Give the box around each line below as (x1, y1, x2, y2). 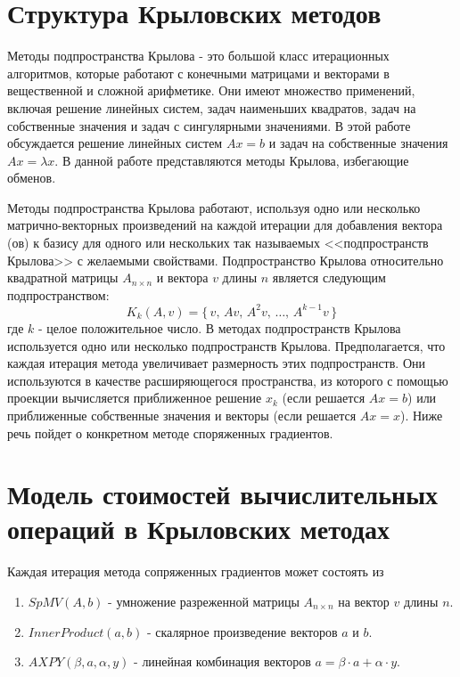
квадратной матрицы (7, 268, 119, 287)
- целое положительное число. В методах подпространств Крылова (38, 318, 401, 337)
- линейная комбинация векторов (134, 652, 311, 671)
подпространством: (7, 285, 110, 304)
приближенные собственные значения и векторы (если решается (7, 405, 357, 424)
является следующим (272, 268, 386, 287)
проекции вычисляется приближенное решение (7, 388, 262, 407)
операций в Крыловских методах (7, 510, 390, 547)
